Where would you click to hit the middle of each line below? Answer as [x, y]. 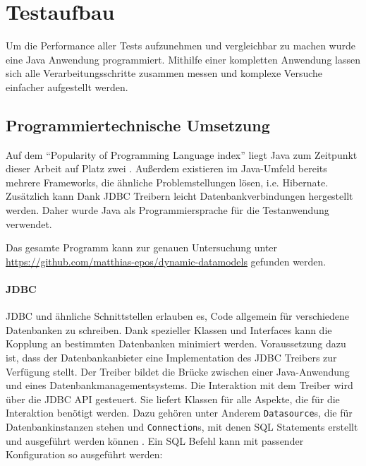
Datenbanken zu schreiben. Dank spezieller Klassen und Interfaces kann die [169, 329]
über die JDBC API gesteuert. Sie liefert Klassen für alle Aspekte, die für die [173, 399]
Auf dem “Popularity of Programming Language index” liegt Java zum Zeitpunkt [182, 154]
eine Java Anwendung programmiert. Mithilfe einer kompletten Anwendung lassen [183, 59]
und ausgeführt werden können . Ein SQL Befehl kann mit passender [155, 440]
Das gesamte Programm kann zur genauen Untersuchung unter [142, 247]
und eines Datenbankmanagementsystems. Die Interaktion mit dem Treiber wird [179, 385]
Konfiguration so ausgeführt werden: [84, 454]
